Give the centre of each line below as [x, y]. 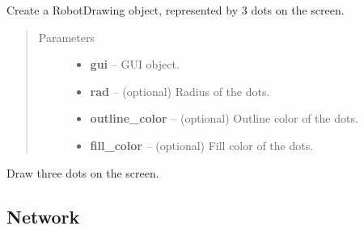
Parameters [66, 37]
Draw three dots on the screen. [83, 172]
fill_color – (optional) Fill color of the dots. [202, 145]
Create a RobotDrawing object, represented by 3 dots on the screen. [176, 10]
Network [43, 216]
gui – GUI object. [135, 64]
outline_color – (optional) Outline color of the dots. [224, 118]
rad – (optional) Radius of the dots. [180, 91]
